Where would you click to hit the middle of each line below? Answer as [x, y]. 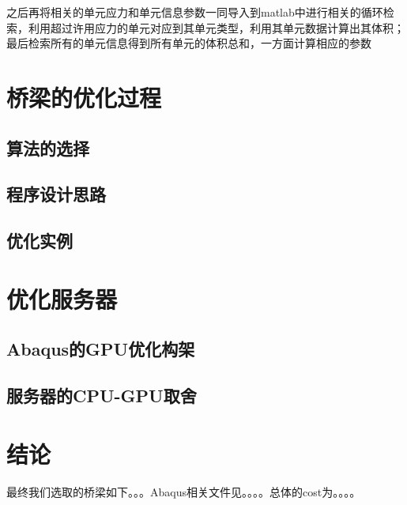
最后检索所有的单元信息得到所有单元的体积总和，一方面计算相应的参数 [189, 43]
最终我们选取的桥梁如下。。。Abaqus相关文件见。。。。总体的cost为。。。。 [184, 491]
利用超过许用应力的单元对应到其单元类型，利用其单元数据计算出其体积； [216, 27]
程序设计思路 [56, 194]
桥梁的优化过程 [84, 97]
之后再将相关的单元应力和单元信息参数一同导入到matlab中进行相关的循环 [195, 12]
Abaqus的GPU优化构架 [101, 349]
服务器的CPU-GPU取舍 [102, 396]
